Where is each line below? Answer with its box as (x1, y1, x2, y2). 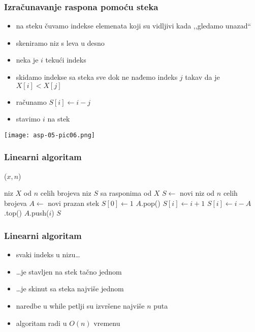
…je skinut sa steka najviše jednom (16, 283, 124, 294)
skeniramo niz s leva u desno (16, 37, 105, 48)
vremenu (93, 317, 120, 328)
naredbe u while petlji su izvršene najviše (16, 300, 145, 311)
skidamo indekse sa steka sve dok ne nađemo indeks (16, 72, 178, 82)
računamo (16, 96, 47, 107)
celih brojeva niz (40, 188, 91, 198)
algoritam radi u (16, 317, 67, 328)
